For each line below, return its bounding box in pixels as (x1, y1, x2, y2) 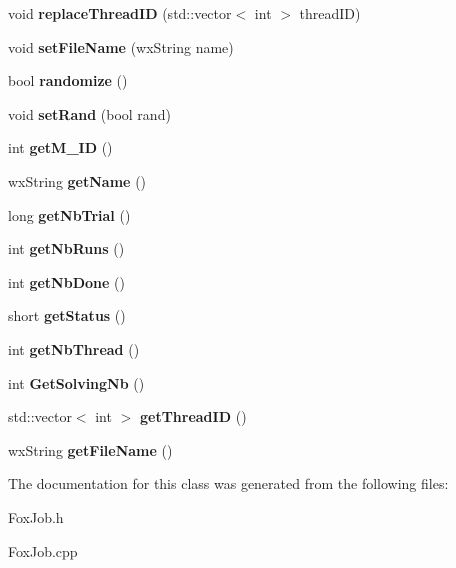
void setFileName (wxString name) (8, 36, 234, 57)
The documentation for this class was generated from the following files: (8, 473, 449, 494)
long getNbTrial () (8, 204, 131, 225)
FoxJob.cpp (8, 540, 78, 561)
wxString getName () (8, 170, 147, 191)
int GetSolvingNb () (8, 372, 145, 393)
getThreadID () (139, 406, 247, 427)
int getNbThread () (8, 338, 140, 359)
